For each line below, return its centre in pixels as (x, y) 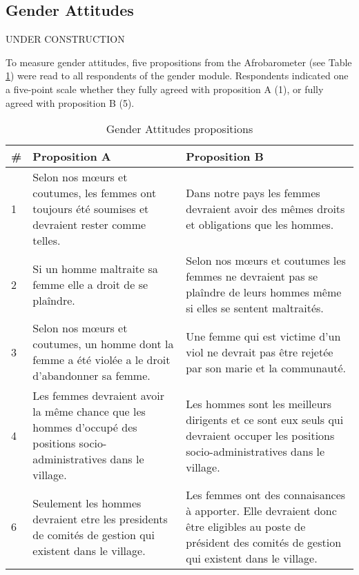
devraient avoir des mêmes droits (265, 209)
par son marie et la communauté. (266, 367)
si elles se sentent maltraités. (255, 308)
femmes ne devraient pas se (252, 276)
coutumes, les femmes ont (95, 193)
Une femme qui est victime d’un (263, 336)
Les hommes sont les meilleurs (259, 403)
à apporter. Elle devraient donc (261, 511)
